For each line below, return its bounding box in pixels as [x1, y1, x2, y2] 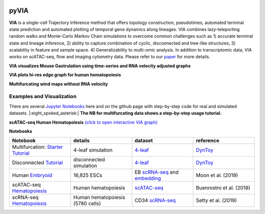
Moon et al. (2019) [195, 172, 238, 179]
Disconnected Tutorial [12, 160, 63, 166]
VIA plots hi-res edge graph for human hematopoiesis [9, 72, 121, 78]
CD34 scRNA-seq [134, 197, 176, 204]
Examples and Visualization [9, 93, 77, 100]
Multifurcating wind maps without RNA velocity [9, 81, 108, 87]
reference [195, 137, 219, 144]
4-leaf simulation [73, 147, 113, 154]
